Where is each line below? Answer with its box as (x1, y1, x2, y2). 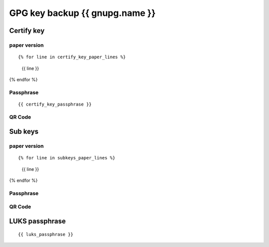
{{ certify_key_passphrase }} (18, 101, 92, 107)
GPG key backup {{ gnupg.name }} (9, 7, 156, 18)
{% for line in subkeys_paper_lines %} (18, 155, 116, 161)
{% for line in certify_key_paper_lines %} (18, 54, 126, 60)
